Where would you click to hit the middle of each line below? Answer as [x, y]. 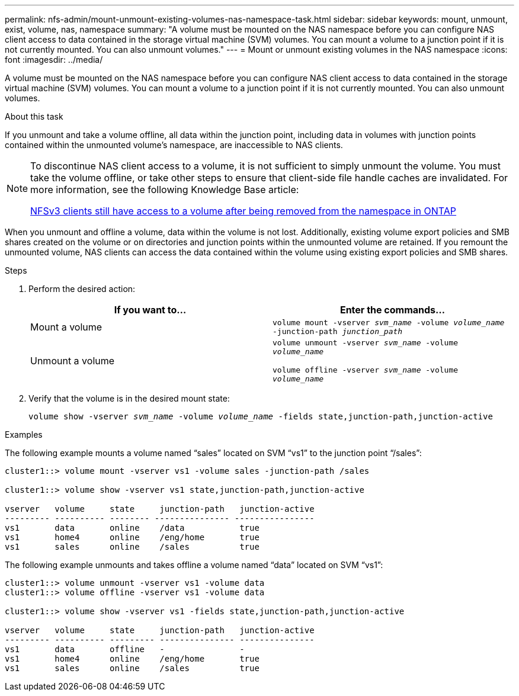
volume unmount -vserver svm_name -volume [366, 343]
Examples [24, 434]
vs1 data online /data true [132, 528]
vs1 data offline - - [125, 649]
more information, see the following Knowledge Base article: [165, 190]
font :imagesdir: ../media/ [54, 60]
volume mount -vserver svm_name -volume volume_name [389, 323]
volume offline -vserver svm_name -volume [366, 370]
